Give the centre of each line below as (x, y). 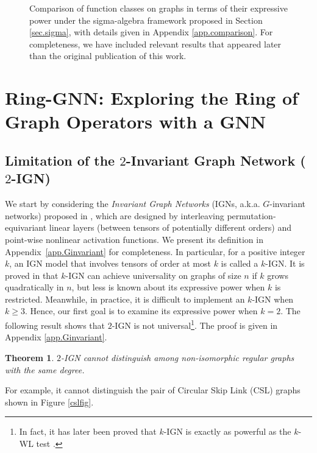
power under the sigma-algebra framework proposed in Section (146, 20)
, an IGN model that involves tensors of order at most (110, 263)
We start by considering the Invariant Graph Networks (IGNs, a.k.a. (133, 204)
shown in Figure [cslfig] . (49, 402)
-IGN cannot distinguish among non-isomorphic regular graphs (177, 357)
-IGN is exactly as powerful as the (227, 431)
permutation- (251, 215)
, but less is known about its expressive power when (168, 287)
